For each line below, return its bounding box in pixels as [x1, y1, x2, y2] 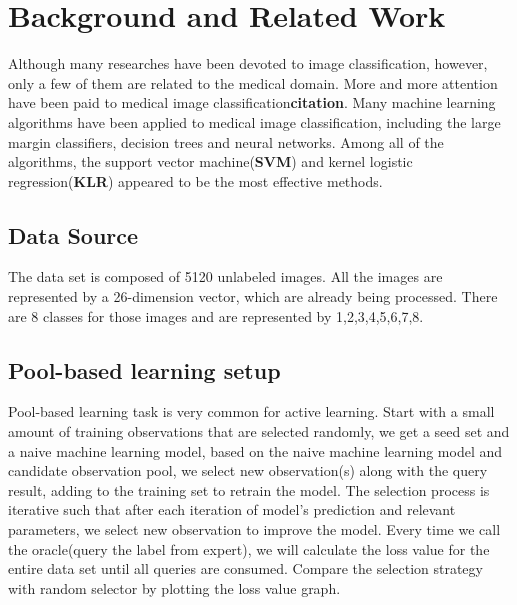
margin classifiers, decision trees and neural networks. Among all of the [8, 131, 444, 152]
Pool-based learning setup [8, 354, 281, 385]
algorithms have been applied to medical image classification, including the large [8, 111, 501, 132]
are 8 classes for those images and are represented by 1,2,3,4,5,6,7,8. [8, 305, 424, 326]
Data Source [8, 219, 139, 250]
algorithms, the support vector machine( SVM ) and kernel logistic [8, 151, 413, 172]
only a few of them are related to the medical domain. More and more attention [8, 72, 498, 93]
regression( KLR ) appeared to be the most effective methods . [8, 170, 383, 191]
